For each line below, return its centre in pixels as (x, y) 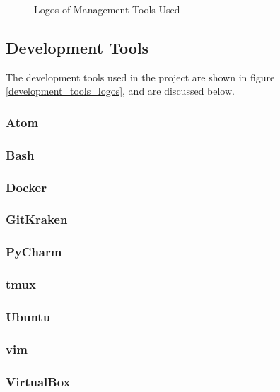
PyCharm (34, 252)
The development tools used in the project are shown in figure (140, 77)
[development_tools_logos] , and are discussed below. (120, 91)
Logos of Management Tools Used (107, 9)
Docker (26, 187)
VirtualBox (38, 381)
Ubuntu (28, 316)
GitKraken (37, 219)
